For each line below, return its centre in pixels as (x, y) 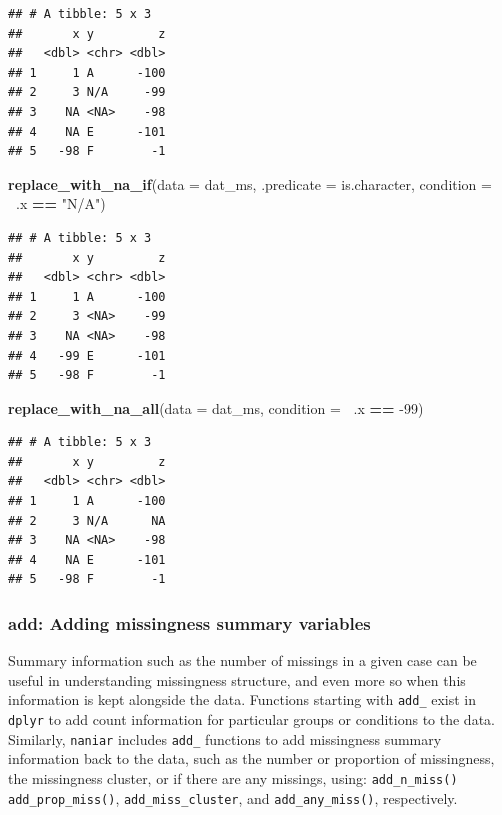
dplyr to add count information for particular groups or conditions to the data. (251, 719)
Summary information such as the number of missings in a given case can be (242, 660)
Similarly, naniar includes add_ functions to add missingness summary (225, 738)
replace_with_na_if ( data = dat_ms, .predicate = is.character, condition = (250, 183)
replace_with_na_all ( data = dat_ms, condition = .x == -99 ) (216, 407)
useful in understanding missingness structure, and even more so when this (237, 679)
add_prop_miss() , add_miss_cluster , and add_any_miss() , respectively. (233, 797)
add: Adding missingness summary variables (189, 622)
